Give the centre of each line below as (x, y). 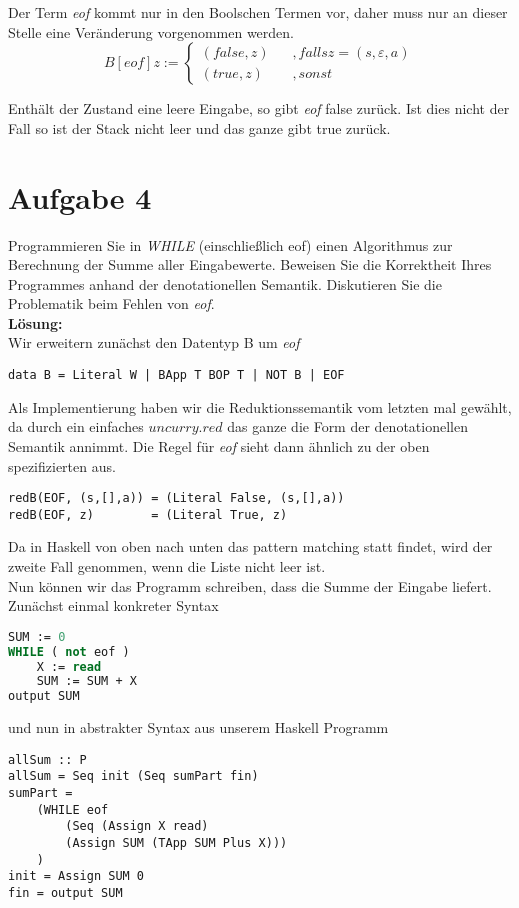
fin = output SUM (65, 893)
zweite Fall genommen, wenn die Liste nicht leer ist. (167, 566)
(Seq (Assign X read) (137, 826)
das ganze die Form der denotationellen (347, 426)
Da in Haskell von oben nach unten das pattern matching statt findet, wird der (250, 546)
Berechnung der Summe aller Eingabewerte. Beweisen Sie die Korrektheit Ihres (250, 264)
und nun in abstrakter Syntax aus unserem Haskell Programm (198, 727)
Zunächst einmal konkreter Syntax (113, 605)
